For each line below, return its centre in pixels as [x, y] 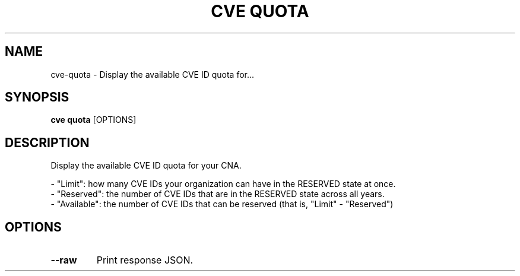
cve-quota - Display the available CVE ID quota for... [153, 74]
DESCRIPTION [47, 142]
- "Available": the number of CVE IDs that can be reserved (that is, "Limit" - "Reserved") [222, 204]
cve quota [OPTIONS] [93, 120]
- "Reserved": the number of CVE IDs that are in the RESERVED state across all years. [218, 194]
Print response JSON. [145, 260]
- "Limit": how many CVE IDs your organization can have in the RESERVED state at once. [223, 184]
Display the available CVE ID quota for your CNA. [146, 166]
